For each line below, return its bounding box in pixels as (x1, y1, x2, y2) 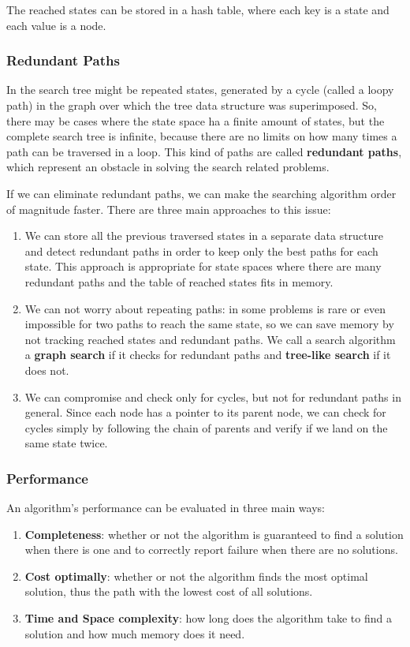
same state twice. (24, 435, 108, 451)
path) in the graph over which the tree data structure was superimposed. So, (6, 97, 377, 113)
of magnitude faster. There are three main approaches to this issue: (6, 200, 331, 217)
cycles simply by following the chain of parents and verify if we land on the (24, 419, 388, 436)
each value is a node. (6, 17, 106, 33)
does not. (24, 361, 69, 378)
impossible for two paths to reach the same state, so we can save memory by (24, 316, 394, 332)
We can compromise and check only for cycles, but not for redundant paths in (24, 388, 401, 405)
